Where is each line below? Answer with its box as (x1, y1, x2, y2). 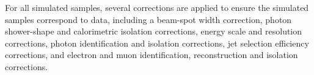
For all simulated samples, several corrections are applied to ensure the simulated (5, 1, 309, 13)
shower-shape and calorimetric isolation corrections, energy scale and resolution (5, 25, 302, 37)
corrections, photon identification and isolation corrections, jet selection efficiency (5, 36, 309, 49)
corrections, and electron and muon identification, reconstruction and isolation (5, 48, 298, 61)
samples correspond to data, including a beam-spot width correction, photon (5, 13, 292, 25)
